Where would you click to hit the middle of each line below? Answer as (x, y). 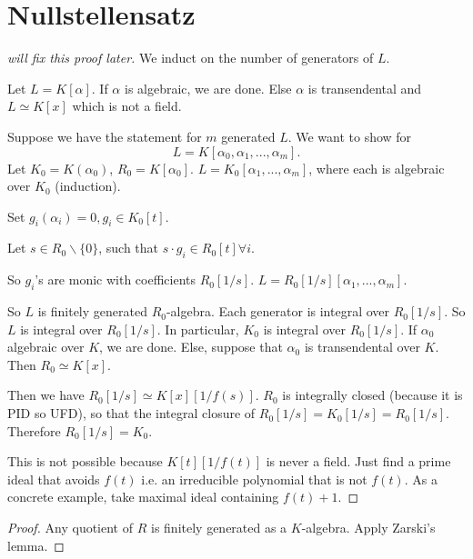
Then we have (46, 395)
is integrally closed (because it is (372, 395)
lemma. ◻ (36, 545)
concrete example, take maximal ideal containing (143, 497)
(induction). (88, 186)
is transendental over (362, 347)
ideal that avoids (54, 479)
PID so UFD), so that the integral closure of (131, 413)
